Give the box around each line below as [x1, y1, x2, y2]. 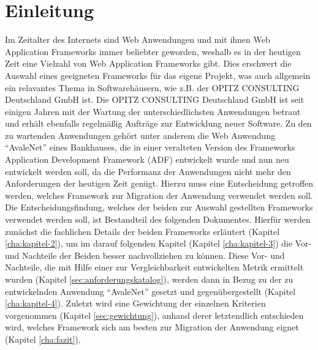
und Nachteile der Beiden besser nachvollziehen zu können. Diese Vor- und [5, 248, 285, 261]
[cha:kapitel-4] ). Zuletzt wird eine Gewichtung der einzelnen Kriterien [5, 297, 266, 310]
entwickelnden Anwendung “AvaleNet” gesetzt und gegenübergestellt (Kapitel [5, 285, 296, 297]
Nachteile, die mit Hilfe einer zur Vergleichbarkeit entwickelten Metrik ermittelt [5, 261, 304, 274]
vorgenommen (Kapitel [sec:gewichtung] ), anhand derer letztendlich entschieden [5, 308, 304, 321]
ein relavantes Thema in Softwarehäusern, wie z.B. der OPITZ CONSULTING [5, 81, 300, 94]
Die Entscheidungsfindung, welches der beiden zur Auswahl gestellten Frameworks [5, 201, 313, 214]
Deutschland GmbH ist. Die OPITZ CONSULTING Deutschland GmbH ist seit [5, 93, 305, 106]
